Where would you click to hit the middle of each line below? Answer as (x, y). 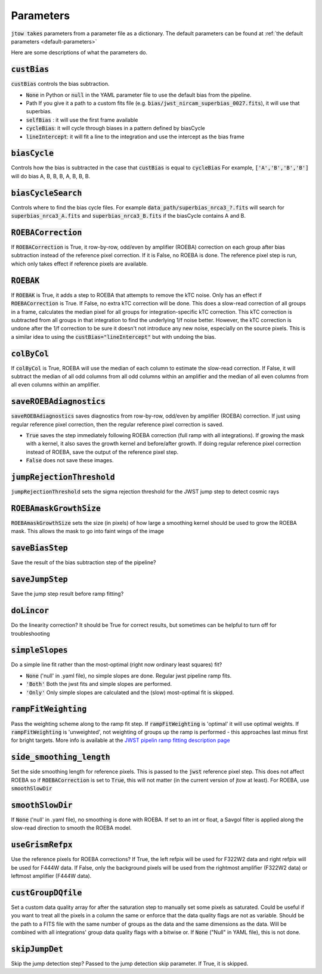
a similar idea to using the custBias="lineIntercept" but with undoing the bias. (114, 336)
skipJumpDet (37, 949)
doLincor (30, 611)
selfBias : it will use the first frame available (82, 120)
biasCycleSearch (47, 193)
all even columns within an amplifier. (56, 385)
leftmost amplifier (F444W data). (51, 876)
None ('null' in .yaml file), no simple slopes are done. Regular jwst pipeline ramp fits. (129, 675)
